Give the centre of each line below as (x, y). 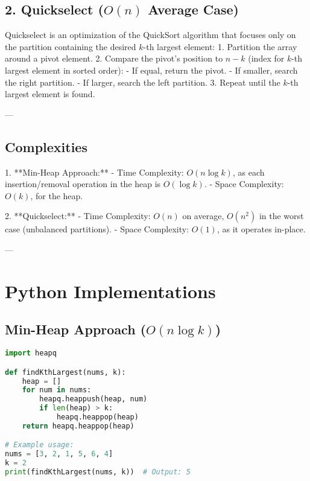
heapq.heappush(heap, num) (93, 399)
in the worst (281, 216)
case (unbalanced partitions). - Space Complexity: (97, 229)
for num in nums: (57, 390)
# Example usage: (40, 445)
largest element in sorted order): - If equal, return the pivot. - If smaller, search (151, 70)
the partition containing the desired (71, 46)
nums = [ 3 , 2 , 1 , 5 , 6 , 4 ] (59, 454)
